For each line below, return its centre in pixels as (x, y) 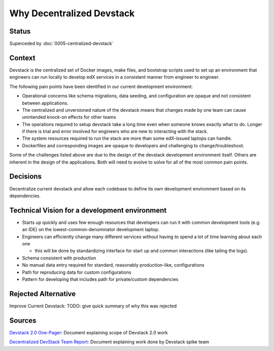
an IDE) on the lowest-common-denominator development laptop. (91, 230)
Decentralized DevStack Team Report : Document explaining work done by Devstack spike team (109, 342)
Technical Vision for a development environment (88, 210)
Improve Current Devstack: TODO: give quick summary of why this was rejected (93, 306)
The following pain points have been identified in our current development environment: (101, 86)
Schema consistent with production (59, 258)
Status (20, 31)
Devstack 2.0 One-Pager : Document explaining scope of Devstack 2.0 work (89, 332)
